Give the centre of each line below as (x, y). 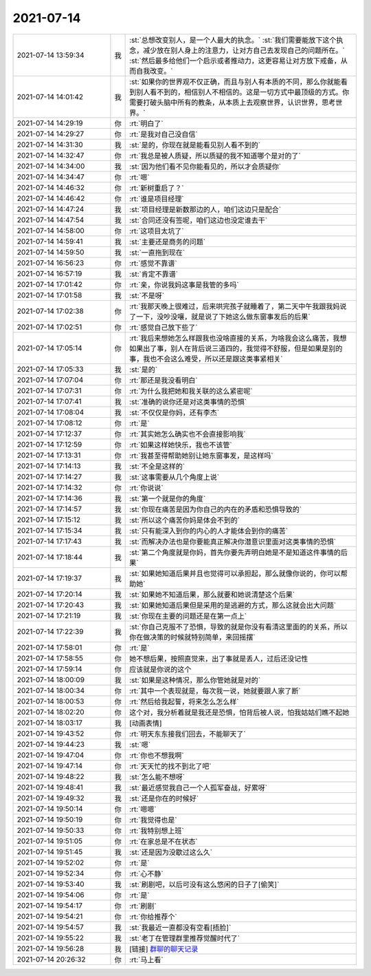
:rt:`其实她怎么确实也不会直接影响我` (188, 434)
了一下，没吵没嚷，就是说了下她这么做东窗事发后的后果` (220, 317)
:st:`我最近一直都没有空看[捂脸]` (180, 927)
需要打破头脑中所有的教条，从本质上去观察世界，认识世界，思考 (233, 102)
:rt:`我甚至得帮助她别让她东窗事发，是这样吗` (202, 456)
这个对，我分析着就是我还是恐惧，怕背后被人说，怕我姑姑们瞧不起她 (239, 712)
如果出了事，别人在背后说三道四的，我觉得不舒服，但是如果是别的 (236, 348)
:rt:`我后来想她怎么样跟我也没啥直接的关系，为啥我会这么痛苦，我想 (238, 338)
